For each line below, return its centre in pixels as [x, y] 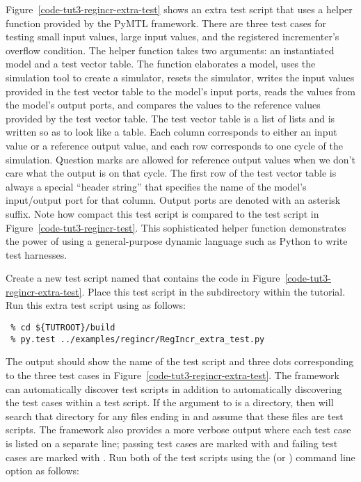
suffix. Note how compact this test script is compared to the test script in [162, 213]
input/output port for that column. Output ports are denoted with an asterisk [173, 200]
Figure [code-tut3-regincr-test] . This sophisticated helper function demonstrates [176, 227]
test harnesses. [37, 254]
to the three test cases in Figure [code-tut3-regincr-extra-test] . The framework [173, 375]
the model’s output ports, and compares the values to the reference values [163, 105]
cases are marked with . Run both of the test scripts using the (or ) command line [180, 457]
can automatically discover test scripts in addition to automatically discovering [174, 388]
